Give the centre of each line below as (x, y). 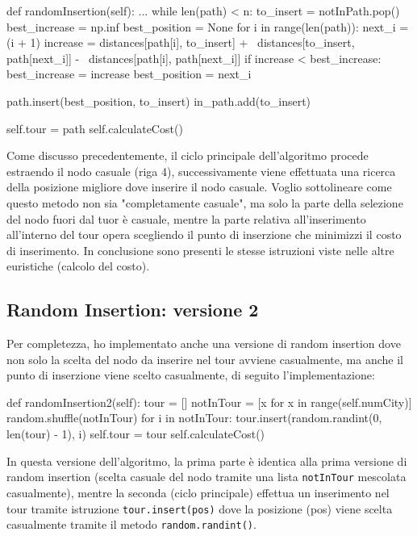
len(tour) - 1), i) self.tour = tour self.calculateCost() (136, 434)
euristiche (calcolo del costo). (78, 266)
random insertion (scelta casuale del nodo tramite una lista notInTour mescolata (206, 477)
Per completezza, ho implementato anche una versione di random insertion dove (204, 343)
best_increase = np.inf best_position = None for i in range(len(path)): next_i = (208, 26)
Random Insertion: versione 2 (133, 310)
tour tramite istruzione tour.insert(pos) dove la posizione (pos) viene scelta (200, 508)
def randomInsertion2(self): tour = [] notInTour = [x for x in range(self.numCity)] (209, 402)
